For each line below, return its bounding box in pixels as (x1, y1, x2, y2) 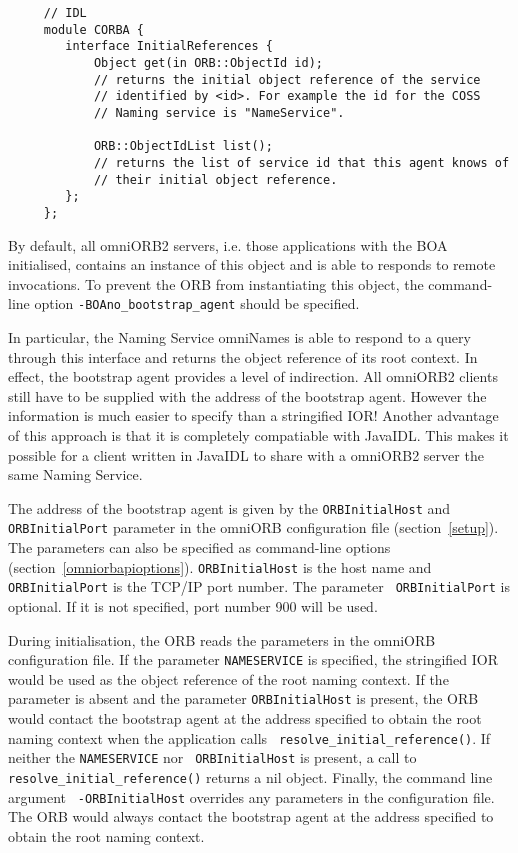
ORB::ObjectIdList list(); (93, 139, 273, 154)
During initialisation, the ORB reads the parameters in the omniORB (8, 629, 436, 650)
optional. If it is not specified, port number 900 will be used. (8, 595, 378, 616)
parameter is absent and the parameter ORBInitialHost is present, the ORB (8, 688, 479, 709)
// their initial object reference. (93, 172, 338, 187)
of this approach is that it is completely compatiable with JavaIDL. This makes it (8, 424, 509, 445)
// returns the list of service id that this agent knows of (93, 155, 510, 170)
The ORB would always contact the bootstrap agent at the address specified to (8, 806, 494, 827)
